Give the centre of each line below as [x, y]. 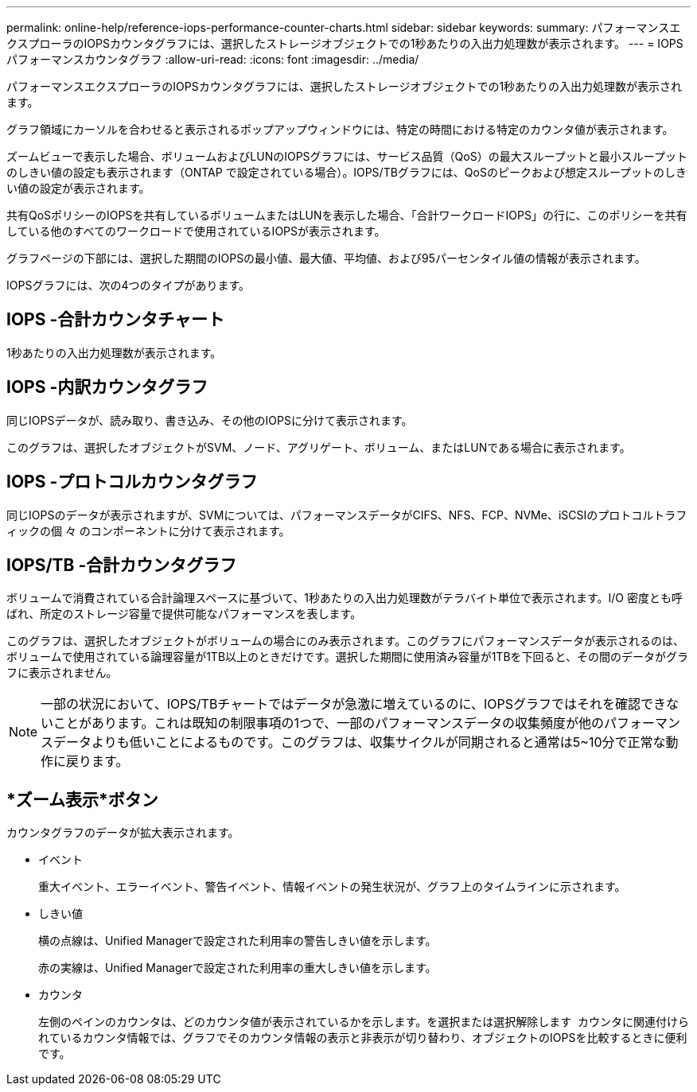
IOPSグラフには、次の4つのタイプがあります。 [128, 285]
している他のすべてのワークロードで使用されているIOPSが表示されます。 [196, 231]
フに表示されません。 [62, 673]
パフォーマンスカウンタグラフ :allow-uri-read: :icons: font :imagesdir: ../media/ [213, 59]
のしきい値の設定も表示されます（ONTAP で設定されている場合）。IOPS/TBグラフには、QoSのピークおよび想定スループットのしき [347, 172]
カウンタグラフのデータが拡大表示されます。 [123, 833]
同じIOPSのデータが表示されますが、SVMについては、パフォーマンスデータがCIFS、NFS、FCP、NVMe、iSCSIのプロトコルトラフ [347, 515]
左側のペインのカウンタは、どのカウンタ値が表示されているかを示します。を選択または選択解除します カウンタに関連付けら [364, 1022]
